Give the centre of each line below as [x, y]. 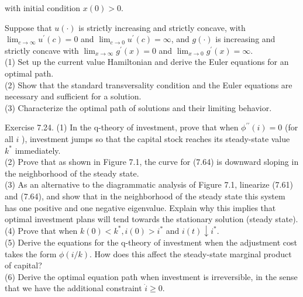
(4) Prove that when [41, 230]
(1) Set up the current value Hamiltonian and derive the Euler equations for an [147, 62]
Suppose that [28, 27]
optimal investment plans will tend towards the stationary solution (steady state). [151, 219]
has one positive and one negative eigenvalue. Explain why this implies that [140, 207]
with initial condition [43, 8]
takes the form [31, 253]
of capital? [23, 265]
